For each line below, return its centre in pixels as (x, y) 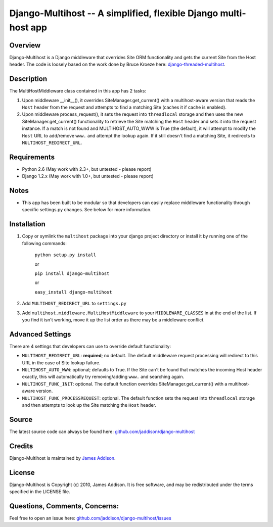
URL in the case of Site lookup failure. (61, 363)
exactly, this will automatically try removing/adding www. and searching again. (103, 377)
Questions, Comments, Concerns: (64, 506)
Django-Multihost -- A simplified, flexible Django (114, 13)
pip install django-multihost (72, 273)
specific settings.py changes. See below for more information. (87, 210)
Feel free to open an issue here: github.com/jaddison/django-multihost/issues (90, 518)
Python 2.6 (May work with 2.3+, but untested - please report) (87, 169)
